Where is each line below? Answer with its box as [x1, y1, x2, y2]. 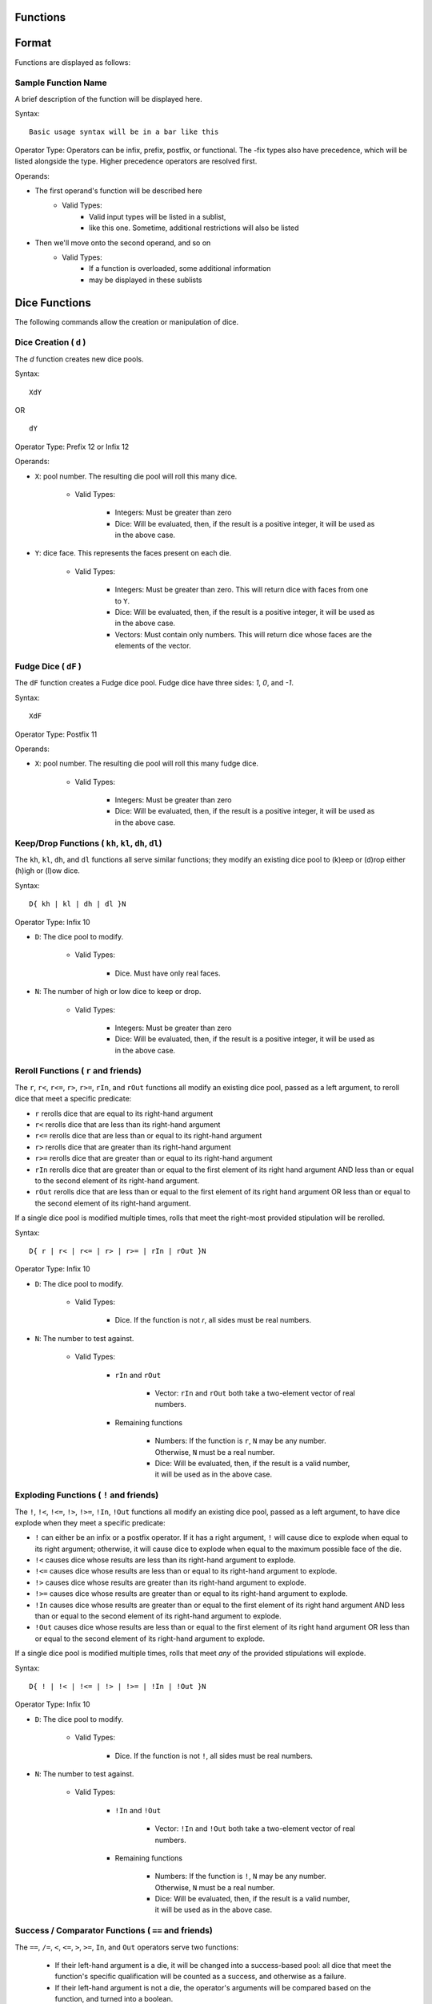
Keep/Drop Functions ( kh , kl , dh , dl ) [14, 838, 162, 849]
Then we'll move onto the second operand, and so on [34, 237, 211, 248]
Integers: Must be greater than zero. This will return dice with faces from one [114, 585, 369, 595]
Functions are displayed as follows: [14, 57, 131, 67]
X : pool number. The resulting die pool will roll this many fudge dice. [34, 758, 259, 769]
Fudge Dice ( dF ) [14, 661, 82, 672]
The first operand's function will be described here [34, 186, 203, 196]
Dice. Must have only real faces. [114, 968, 221, 978]
